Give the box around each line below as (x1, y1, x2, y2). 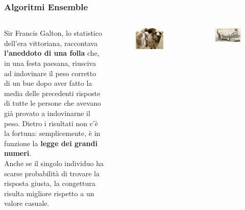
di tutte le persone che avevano (4, 98, 101, 108)
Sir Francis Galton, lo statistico (4, 28, 102, 38)
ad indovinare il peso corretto (4, 67, 96, 78)
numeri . (4, 148, 32, 158)
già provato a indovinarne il (4, 107, 90, 118)
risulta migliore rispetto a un (4, 188, 94, 198)
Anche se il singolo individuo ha (4, 157, 104, 168)
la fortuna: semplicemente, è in (4, 128, 101, 138)
